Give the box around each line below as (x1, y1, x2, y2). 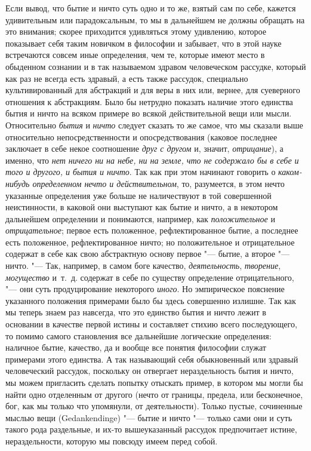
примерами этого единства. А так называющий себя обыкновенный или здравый (5, 352, 298, 365)
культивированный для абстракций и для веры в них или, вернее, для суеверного (5, 84, 300, 96)
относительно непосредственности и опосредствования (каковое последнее (5, 130, 278, 143)
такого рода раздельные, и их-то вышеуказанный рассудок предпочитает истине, (5, 423, 297, 435)
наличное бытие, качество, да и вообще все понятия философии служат (5, 341, 266, 354)
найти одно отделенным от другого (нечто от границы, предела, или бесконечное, (5, 388, 303, 400)
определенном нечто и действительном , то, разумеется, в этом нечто (32, 177, 285, 189)
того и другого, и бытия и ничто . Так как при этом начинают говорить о (5, 165, 276, 178)
